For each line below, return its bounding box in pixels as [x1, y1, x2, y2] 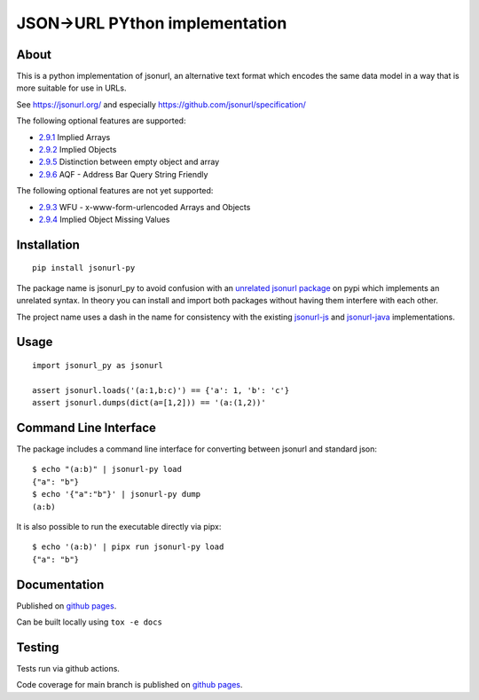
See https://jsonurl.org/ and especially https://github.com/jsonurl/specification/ [16, 98, 306, 110]
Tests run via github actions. [16, 663, 120, 673]
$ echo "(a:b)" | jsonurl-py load [32, 464, 182, 475]
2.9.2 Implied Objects [38, 145, 117, 155]
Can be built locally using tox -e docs [16, 617, 163, 627]
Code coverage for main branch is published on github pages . [16, 680, 243, 690]
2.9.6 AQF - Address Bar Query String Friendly [38, 169, 208, 179]
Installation [16, 237, 80, 252]
